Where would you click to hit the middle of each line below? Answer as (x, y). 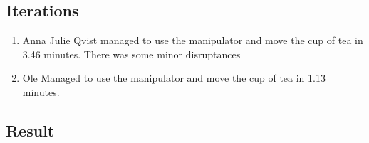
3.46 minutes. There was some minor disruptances (131, 54)
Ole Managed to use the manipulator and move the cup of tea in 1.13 (174, 78)
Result (30, 130)
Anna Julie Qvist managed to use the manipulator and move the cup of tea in (193, 40)
